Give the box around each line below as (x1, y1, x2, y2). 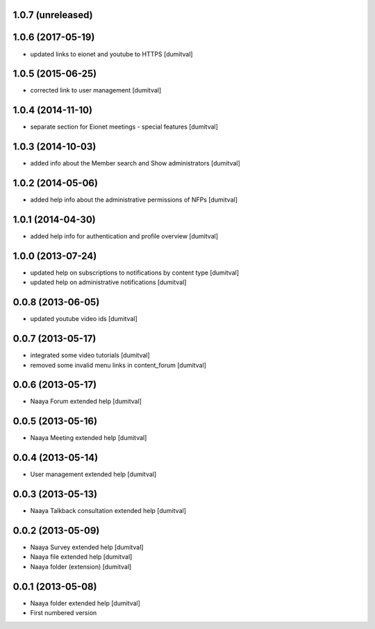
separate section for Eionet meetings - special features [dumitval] (30, 122, 219, 131)
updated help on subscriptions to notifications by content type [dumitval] (30, 268, 240, 277)
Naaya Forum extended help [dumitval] (30, 397, 142, 406)
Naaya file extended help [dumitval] (30, 553, 133, 561)
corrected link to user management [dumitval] (30, 86, 162, 95)
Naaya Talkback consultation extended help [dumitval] (30, 507, 187, 515)
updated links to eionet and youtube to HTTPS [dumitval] (30, 49, 194, 58)
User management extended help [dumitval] (30, 470, 157, 479)
